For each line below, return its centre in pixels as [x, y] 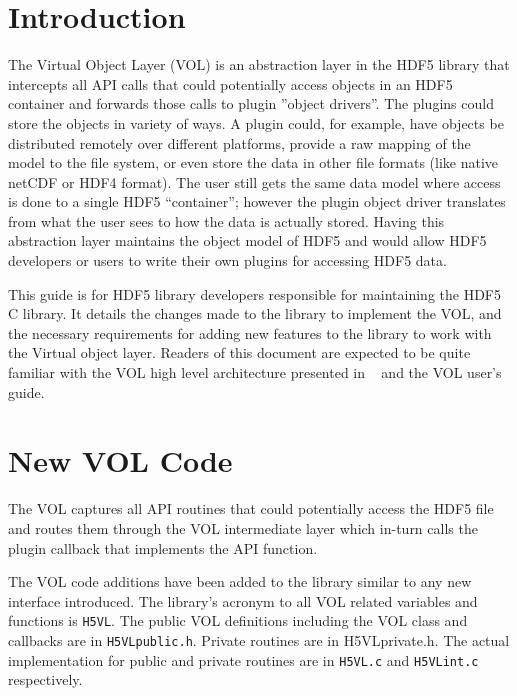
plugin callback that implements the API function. [163, 547]
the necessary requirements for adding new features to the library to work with [250, 332]
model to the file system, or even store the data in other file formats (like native [253, 162]
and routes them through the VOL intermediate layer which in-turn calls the [243, 527]
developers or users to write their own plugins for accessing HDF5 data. [227, 260]
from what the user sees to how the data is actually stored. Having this [226, 220]
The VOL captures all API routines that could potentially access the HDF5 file [251, 508]
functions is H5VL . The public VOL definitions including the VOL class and [238, 620]
